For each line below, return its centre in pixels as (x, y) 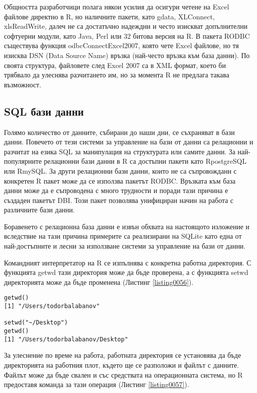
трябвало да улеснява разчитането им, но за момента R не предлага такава (117, 75)
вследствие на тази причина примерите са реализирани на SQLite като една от (123, 236)
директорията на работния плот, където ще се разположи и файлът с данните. (122, 364)
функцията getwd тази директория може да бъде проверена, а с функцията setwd (126, 272)
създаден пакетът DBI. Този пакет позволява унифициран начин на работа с (119, 200)
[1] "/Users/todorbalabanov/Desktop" (66, 339)
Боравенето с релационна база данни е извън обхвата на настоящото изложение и (127, 226)
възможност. (23, 84)
